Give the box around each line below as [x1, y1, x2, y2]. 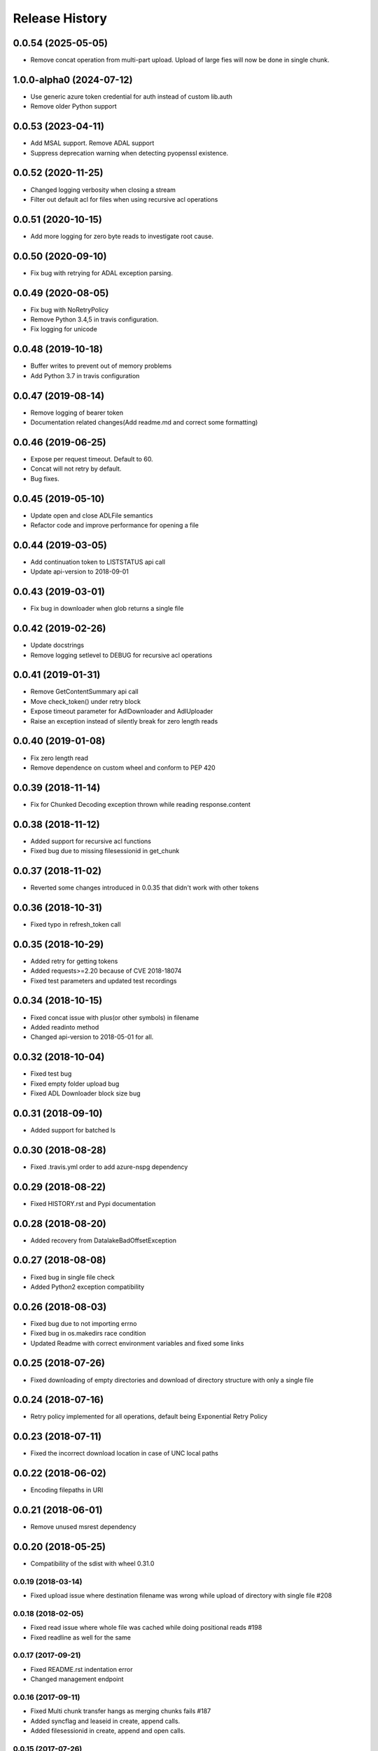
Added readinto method [30, 1023, 99, 1031]
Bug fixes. [30, 474, 59, 483]
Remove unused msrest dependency [30, 1523, 136, 1531]
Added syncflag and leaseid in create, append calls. [30, 1717, 181, 1725]
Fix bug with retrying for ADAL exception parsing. [30, 268, 173, 277]
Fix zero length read [30, 754, 89, 762]
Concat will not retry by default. [30, 464, 122, 473]
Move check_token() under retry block [30, 697, 141, 705]
